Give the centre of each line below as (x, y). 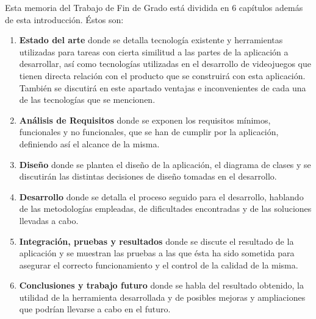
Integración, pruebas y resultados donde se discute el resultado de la (156, 241)
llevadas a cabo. (49, 220)
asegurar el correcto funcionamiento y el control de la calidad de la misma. (159, 265)
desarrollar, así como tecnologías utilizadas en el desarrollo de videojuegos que (165, 64)
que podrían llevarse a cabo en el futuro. (95, 309)
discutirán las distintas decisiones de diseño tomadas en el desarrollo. (148, 176)
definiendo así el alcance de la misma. (89, 143)
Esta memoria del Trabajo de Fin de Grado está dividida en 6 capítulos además (154, 7)
